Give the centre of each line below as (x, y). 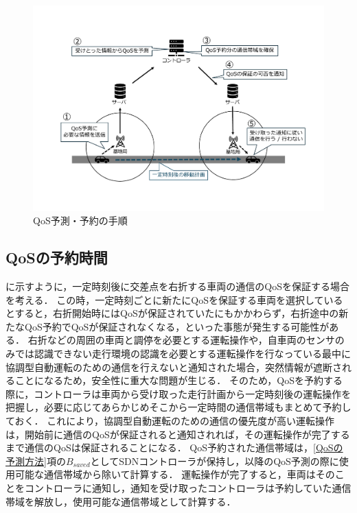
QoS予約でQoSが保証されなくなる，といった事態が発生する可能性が (177, 326)
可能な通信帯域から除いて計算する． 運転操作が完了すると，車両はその (175, 474)
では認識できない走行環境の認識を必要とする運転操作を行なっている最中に (183, 354)
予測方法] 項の (36, 461)
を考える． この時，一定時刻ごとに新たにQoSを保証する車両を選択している (174, 299)
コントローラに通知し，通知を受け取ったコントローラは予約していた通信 (188, 487)
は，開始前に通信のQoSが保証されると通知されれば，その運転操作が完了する (178, 434)
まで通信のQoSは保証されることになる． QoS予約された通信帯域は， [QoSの (174, 448)
